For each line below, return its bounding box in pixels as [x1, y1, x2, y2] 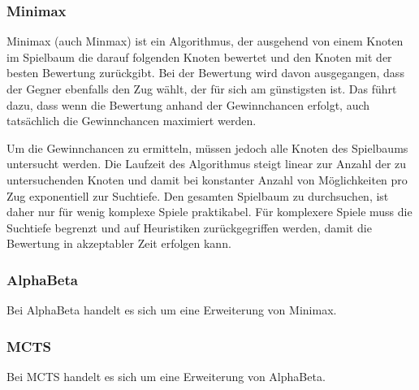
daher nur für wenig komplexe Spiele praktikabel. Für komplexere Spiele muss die [6, 203, 413, 220]
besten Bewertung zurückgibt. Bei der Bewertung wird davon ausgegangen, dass [6, 64, 404, 81]
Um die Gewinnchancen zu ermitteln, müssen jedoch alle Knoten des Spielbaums [6, 139, 408, 156]
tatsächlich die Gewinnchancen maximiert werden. [6, 112, 257, 129]
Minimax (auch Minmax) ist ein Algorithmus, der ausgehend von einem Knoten [6, 32, 404, 50]
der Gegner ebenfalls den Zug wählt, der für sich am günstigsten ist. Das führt [6, 80, 397, 97]
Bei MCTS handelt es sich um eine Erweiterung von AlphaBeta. [6, 367, 326, 384]
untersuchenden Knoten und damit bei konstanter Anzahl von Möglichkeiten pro [6, 171, 408, 188]
